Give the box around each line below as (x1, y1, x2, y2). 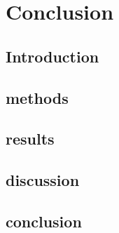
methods (6, 86, 69, 108)
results (6, 128, 55, 149)
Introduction (6, 45, 99, 67)
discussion (6, 169, 80, 191)
